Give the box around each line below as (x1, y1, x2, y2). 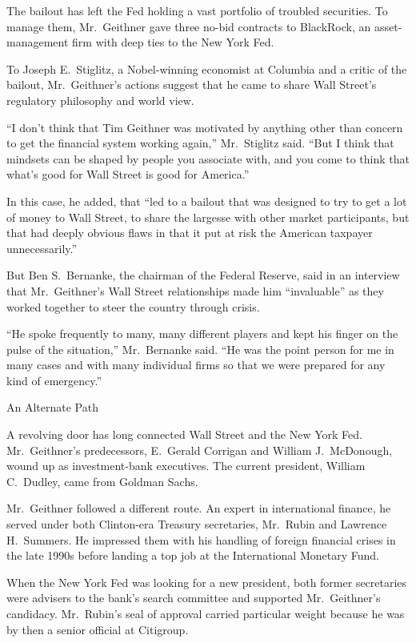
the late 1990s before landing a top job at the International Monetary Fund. (6, 547, 379, 564)
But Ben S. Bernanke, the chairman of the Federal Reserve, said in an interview (6, 267, 400, 283)
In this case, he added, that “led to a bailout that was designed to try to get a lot (6, 192, 407, 209)
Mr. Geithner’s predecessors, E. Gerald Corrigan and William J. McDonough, (6, 441, 393, 458)
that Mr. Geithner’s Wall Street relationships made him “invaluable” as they (6, 282, 384, 299)
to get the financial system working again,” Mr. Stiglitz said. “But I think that (6, 135, 394, 151)
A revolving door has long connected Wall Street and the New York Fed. (6, 426, 362, 443)
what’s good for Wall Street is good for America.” (6, 166, 250, 183)
